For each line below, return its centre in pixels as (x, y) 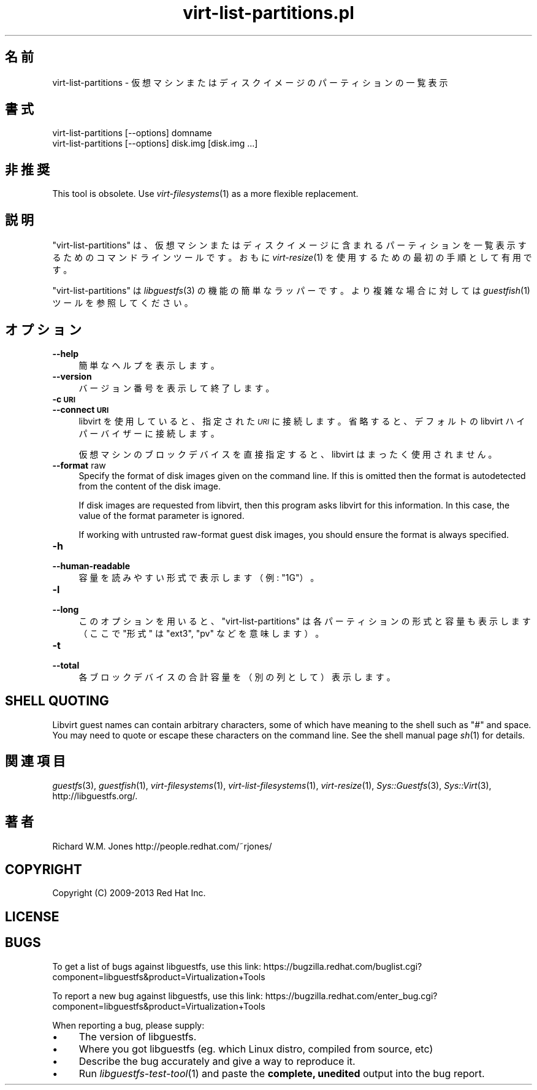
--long (66, 609)
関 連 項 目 (35, 761)
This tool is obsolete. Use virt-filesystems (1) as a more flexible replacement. (205, 194)
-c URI (64, 399)
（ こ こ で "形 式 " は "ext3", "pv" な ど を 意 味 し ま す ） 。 (201, 633)
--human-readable (91, 566)
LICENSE (32, 916)
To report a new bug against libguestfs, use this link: (158, 996)
